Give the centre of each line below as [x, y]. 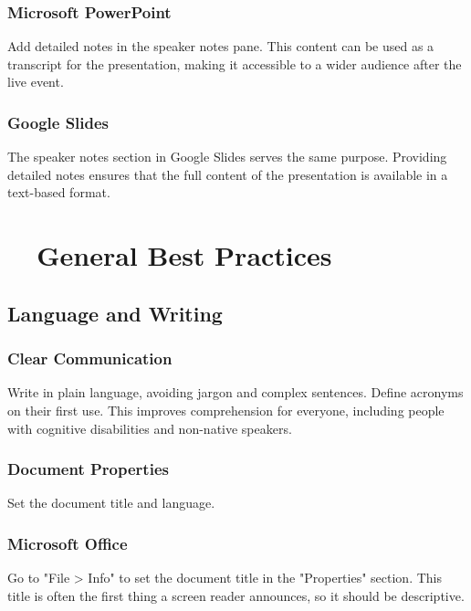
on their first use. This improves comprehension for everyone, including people [226, 410]
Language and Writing [115, 313]
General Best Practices [184, 255]
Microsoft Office [68, 543]
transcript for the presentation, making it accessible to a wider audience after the [235, 63]
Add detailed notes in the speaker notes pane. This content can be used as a [221, 46]
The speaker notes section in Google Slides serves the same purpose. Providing [227, 157]
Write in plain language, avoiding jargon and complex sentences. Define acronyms [235, 392]
